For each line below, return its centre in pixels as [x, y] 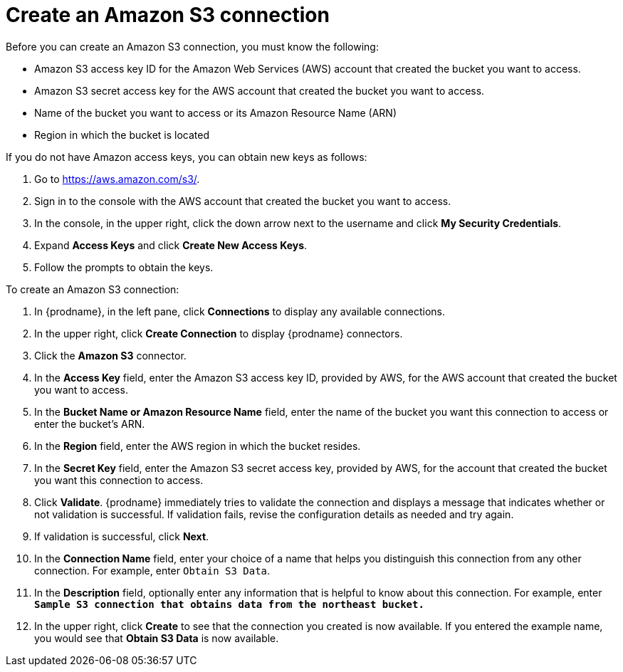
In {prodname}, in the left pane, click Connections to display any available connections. [240, 311]
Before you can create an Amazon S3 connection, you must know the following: [192, 46]
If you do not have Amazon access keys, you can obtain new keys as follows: [187, 157]
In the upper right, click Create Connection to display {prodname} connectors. [219, 333]
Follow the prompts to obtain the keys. [124, 267]
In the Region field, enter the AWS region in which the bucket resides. [198, 446]
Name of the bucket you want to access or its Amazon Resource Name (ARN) [216, 112]
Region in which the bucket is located [122, 135]
